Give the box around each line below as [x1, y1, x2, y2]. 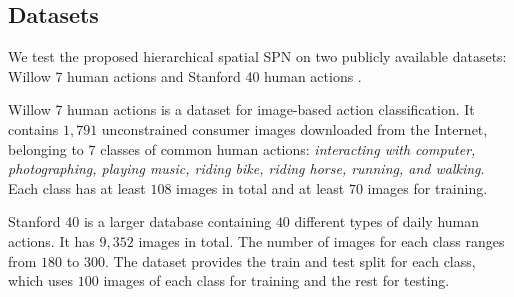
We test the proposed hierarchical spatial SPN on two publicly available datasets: [8, 46, 507, 67]
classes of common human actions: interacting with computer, [100, 138, 476, 159]
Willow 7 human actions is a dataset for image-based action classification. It [8, 99, 475, 120]
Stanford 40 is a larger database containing [8, 211, 272, 232]
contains [8, 118, 59, 139]
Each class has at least [8, 177, 146, 198]
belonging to [8, 138, 84, 159]
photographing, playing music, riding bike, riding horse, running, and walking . [8, 158, 485, 179]
